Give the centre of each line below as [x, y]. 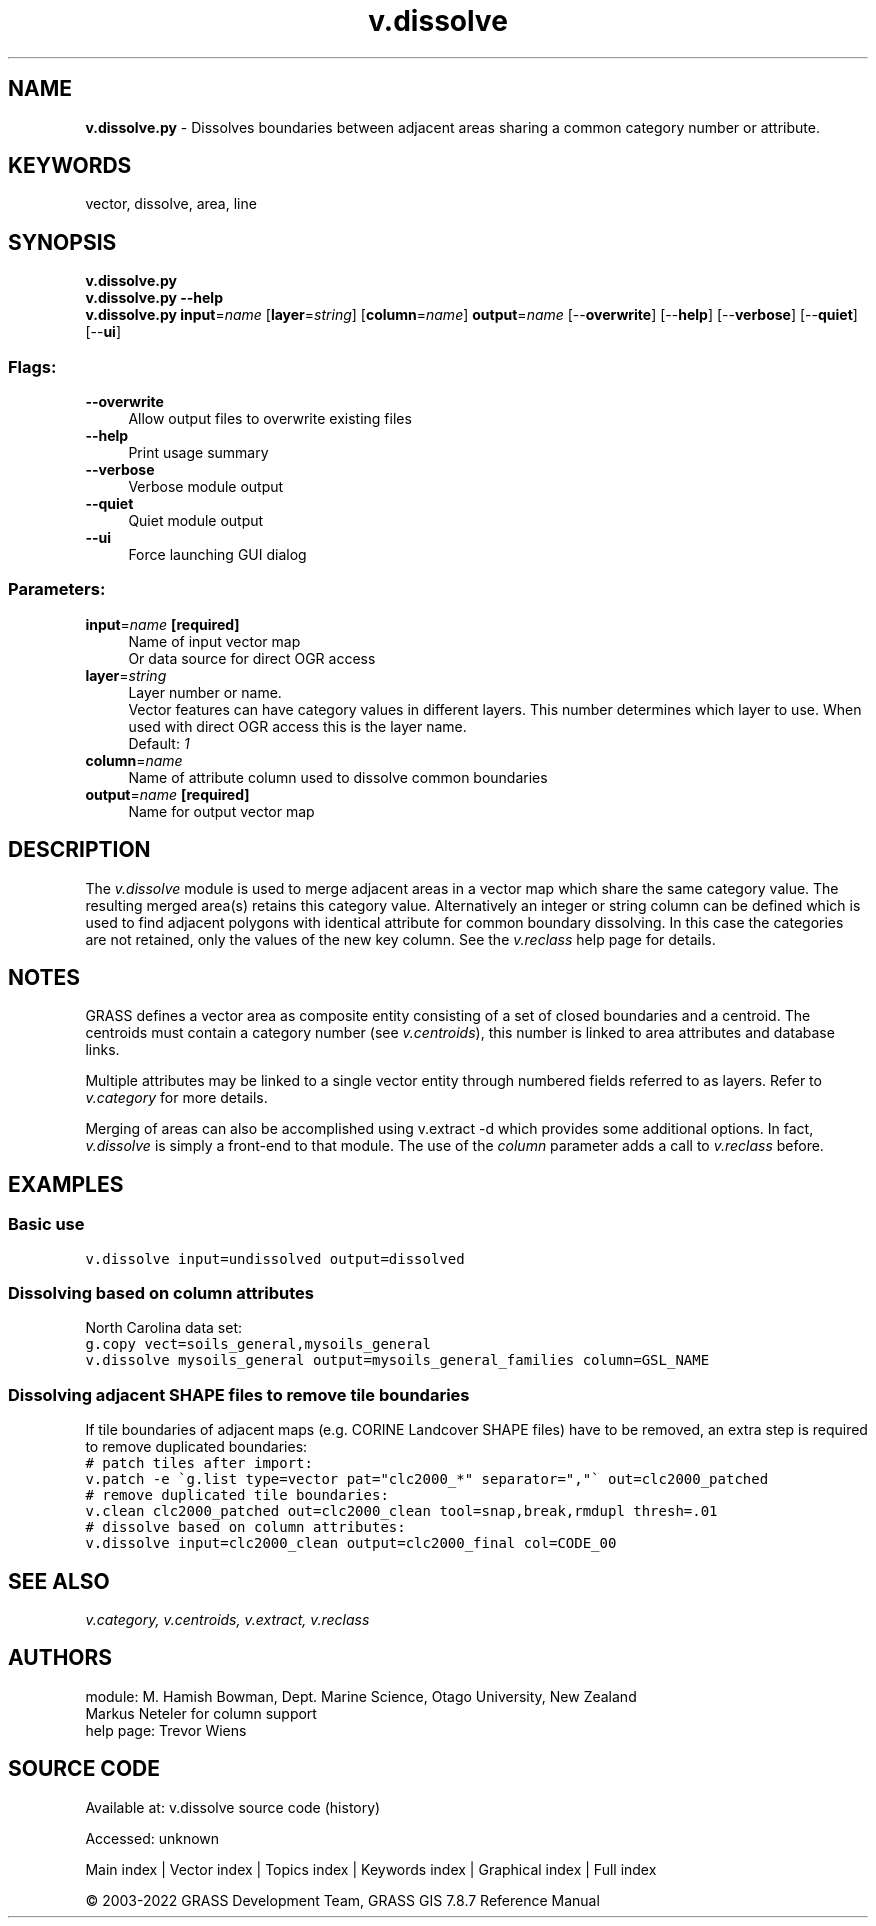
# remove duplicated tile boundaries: [237, 1495]
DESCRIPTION [79, 850]
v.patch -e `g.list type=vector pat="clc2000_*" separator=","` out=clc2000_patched [427, 1479]
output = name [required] [167, 794]
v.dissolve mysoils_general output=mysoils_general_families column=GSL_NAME [397, 1360]
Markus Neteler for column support [201, 1713]
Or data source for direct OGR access [252, 658]
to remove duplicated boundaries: [196, 1447]
